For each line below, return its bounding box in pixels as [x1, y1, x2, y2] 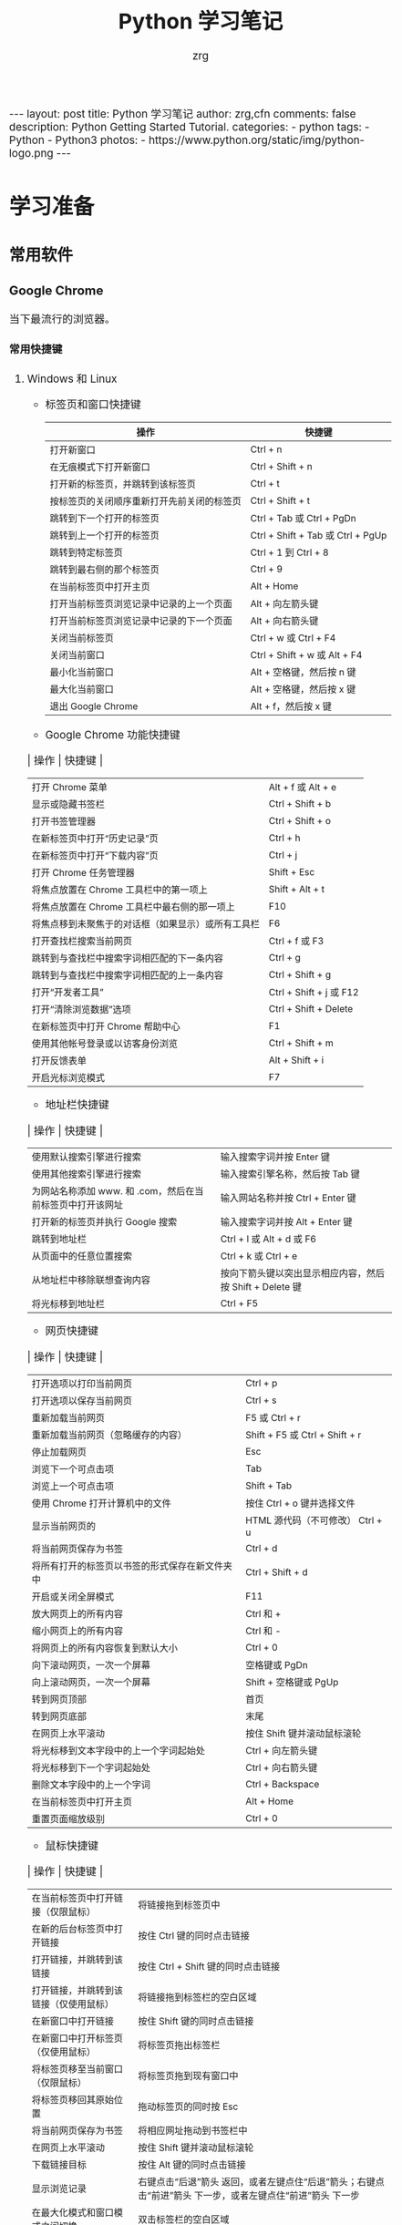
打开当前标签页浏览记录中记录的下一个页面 [49, 614, 232, 627]
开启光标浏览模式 [31, 1071, 105, 1084]
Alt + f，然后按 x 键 [250, 700, 333, 713]
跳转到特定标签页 [49, 546, 123, 559]
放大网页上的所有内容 [31, 1607, 123, 1620]
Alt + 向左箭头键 [250, 598, 319, 611]
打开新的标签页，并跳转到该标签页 [49, 478, 196, 490]
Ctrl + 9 [250, 562, 283, 575]
